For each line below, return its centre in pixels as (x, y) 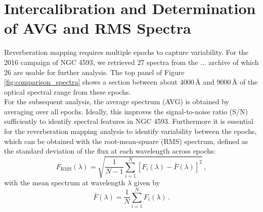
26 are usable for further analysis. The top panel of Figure (94, 72)
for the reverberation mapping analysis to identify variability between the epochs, (130, 131)
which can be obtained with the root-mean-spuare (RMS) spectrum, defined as (126, 141)
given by (147, 183)
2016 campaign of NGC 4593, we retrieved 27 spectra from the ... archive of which (131, 62)
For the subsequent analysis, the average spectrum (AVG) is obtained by (117, 101)
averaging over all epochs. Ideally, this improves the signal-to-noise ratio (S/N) (126, 111)
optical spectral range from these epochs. (68, 91)
